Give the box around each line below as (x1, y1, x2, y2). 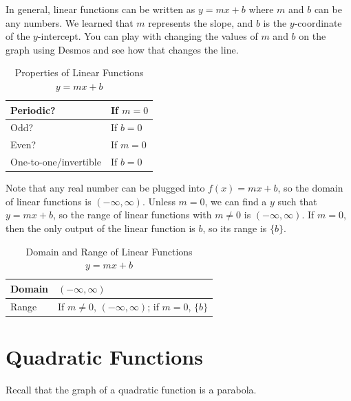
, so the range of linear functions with (52, 207, 212, 222)
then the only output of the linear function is (6, 220, 195, 235)
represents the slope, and (148, 15, 253, 30)
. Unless (142, 194, 175, 208)
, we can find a (204, 194, 267, 208)
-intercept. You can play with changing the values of (37, 29, 258, 43)
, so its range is (202, 220, 267, 235)
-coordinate (294, 15, 342, 30)
